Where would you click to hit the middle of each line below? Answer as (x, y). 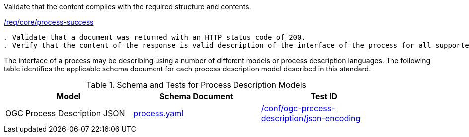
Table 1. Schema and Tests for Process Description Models (196, 85)
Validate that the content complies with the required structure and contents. (128, 7)
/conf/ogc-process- (298, 108)
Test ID (324, 96)
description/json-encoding (311, 118)
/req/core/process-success (49, 22)
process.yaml (158, 113)
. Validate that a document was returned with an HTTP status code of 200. (155, 37)
